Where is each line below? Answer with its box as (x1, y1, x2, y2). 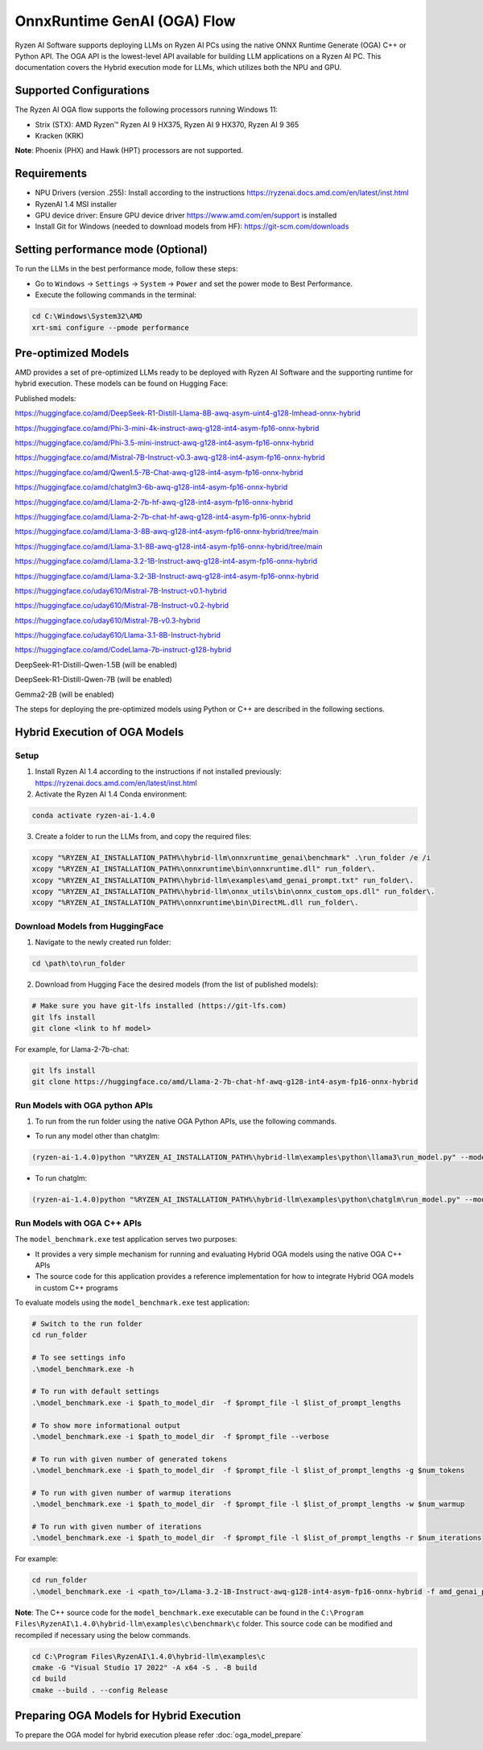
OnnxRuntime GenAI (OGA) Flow (14, 12, 237, 30)
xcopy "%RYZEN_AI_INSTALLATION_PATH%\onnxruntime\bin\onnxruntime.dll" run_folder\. (31, 864, 376, 874)
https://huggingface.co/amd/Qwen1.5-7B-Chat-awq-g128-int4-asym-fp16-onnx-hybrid (14, 467, 303, 477)
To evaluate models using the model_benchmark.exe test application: (14, 1297, 250, 1308)
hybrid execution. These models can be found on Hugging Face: (14, 379, 229, 388)
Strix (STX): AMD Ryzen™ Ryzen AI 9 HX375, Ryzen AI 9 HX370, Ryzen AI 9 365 (35, 119, 299, 129)
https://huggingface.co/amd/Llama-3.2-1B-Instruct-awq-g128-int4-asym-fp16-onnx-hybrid (14, 556, 318, 566)
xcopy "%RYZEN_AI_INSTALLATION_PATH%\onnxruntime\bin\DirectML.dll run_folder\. (31, 898, 359, 908)
